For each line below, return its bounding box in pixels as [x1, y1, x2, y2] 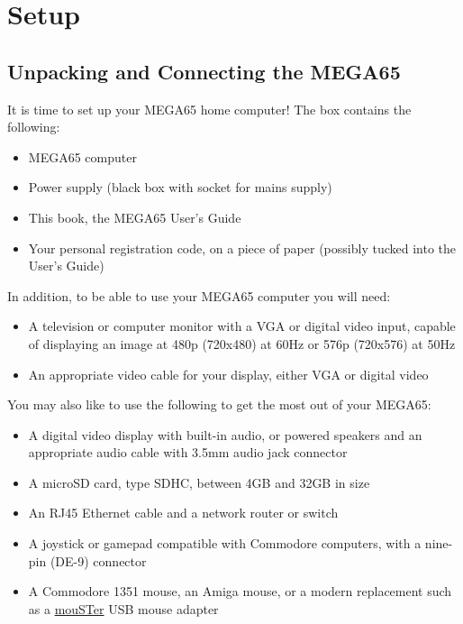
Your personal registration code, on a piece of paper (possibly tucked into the [28, 238, 456, 257]
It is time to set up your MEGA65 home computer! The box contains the [7, 99, 412, 118]
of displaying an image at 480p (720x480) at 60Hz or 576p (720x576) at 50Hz [28, 334, 456, 353]
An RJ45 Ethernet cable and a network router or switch [28, 503, 339, 522]
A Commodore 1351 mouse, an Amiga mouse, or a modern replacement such [28, 582, 452, 601]
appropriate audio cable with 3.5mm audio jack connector [28, 443, 348, 462]
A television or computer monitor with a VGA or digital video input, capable [28, 317, 456, 335]
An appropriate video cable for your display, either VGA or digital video [28, 364, 429, 383]
